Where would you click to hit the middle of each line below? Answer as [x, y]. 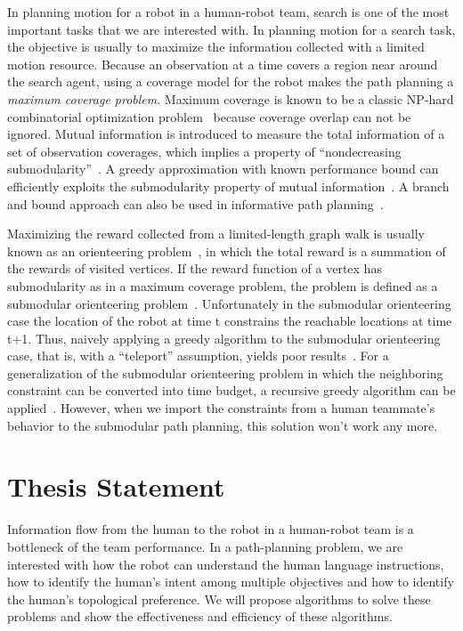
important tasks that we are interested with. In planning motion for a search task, [231, 29]
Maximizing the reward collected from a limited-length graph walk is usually [216, 234]
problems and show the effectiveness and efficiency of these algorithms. [200, 616]
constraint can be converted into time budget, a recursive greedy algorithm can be [231, 390]
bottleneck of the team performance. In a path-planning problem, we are [205, 546]
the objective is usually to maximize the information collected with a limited [216, 47]
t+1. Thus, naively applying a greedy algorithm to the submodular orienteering [224, 338]
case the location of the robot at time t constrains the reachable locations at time [230, 321]
